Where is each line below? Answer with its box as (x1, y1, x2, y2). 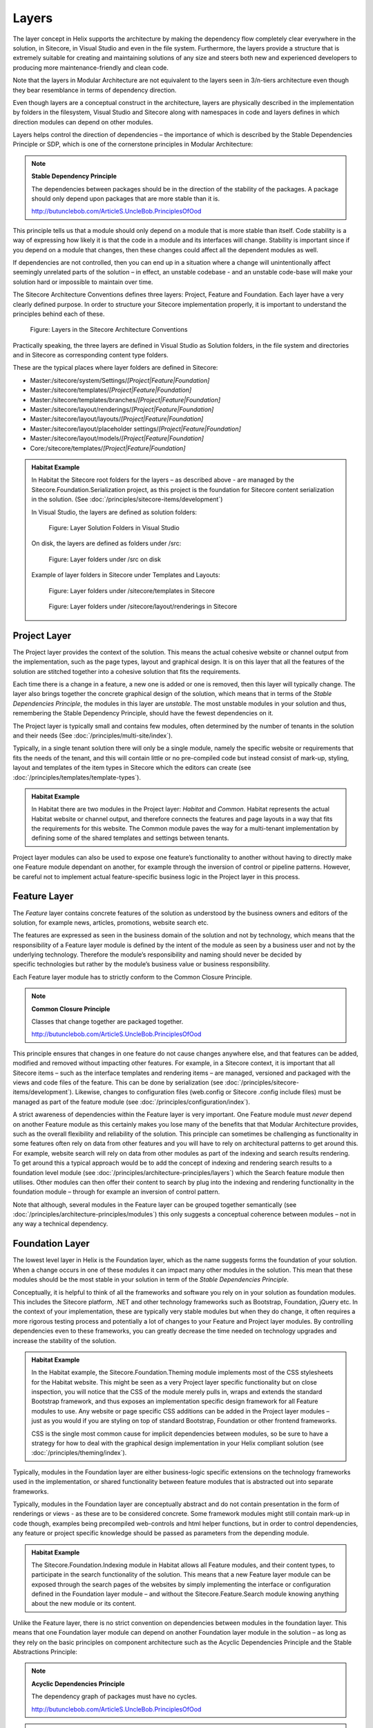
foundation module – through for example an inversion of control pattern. (12, 1187, 220, 1196)
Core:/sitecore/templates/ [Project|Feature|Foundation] (30, 444, 186, 452)
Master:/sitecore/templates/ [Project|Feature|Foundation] (30, 386, 192, 394)
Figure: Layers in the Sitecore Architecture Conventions (30, 326, 188, 334)
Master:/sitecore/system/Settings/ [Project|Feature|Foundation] (30, 376, 210, 384)
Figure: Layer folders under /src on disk (48, 555, 162, 563)
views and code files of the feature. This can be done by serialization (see (12, 1078, 224, 1087)
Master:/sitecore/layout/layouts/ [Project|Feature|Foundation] (30, 415, 204, 423)
